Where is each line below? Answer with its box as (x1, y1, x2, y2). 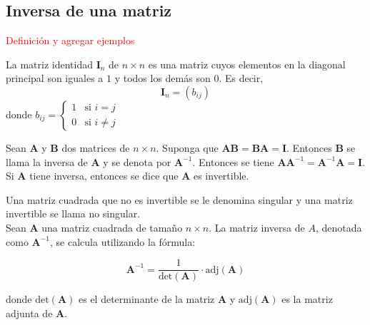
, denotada (315, 220, 362, 234)
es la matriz (281, 292, 333, 306)
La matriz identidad (6, 56, 93, 71)
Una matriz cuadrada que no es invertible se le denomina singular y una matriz (6, 192, 353, 207)
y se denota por (103, 154, 171, 169)
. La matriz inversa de (209, 220, 305, 234)
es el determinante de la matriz (78, 292, 215, 306)
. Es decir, (219, 71, 264, 86)
